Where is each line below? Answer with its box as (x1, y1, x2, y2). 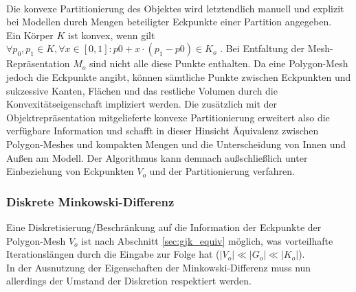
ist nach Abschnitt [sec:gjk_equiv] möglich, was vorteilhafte (81, 233, 333, 247)
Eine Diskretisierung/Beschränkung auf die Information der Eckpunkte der (6, 219, 322, 234)
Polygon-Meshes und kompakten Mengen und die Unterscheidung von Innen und (6, 136, 346, 151)
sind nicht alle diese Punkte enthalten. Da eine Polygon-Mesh (89, 56, 348, 71)
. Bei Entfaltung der (220, 41, 305, 56)
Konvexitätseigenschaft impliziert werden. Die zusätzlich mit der (6, 97, 278, 111)
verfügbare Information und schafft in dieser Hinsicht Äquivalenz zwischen (6, 123, 319, 138)
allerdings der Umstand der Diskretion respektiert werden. (6, 273, 252, 288)
